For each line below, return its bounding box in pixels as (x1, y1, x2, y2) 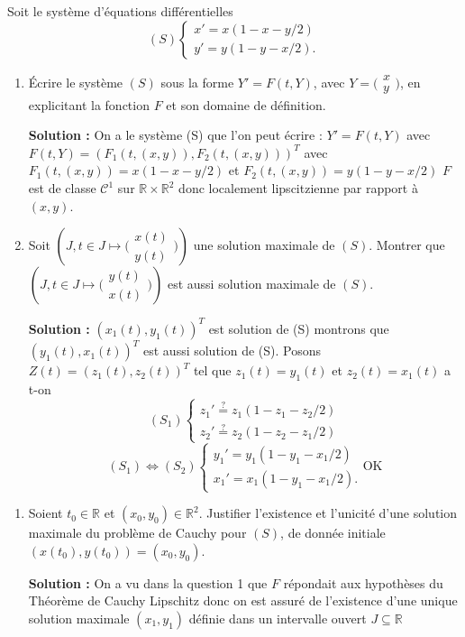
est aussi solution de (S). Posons (143, 341, 322, 360)
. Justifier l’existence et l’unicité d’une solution (198, 503, 458, 522)
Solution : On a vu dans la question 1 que (28, 573, 268, 592)
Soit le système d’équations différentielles (7, 2, 233, 20)
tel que (193, 361, 232, 380)
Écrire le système (28, 72, 123, 91)
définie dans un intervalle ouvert (188, 608, 367, 627)
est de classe (28, 179, 96, 198)
